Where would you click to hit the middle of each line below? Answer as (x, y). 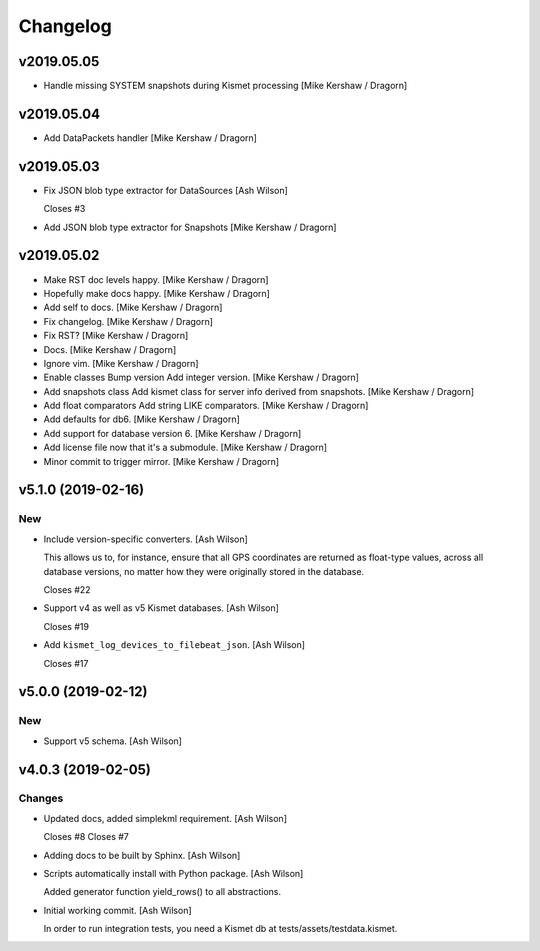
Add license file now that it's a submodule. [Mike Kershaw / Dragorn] (185, 447)
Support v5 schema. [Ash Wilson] (112, 741)
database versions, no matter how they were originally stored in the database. (204, 571)
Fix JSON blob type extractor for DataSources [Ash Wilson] (166, 190)
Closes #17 (66, 663)
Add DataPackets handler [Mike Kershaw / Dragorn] (150, 137)
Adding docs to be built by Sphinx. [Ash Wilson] (142, 855)
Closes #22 (67, 589)
